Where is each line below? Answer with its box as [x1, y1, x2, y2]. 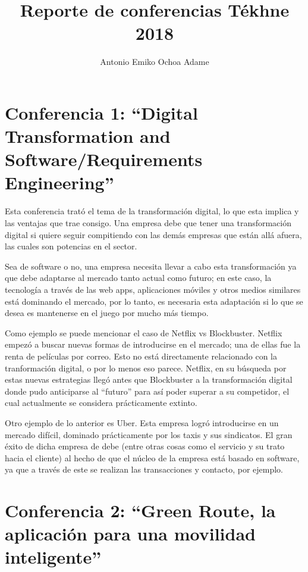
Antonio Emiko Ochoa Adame [100, 55, 209, 68]
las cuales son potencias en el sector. [5, 240, 137, 252]
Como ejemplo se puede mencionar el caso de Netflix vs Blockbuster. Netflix [5, 326, 282, 339]
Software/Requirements [5, 147, 203, 171]
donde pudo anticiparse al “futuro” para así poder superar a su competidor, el [5, 385, 290, 397]
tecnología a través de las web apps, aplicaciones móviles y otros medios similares [5, 283, 301, 295]
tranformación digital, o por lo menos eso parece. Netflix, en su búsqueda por [5, 361, 287, 374]
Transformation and [5, 124, 171, 148]
